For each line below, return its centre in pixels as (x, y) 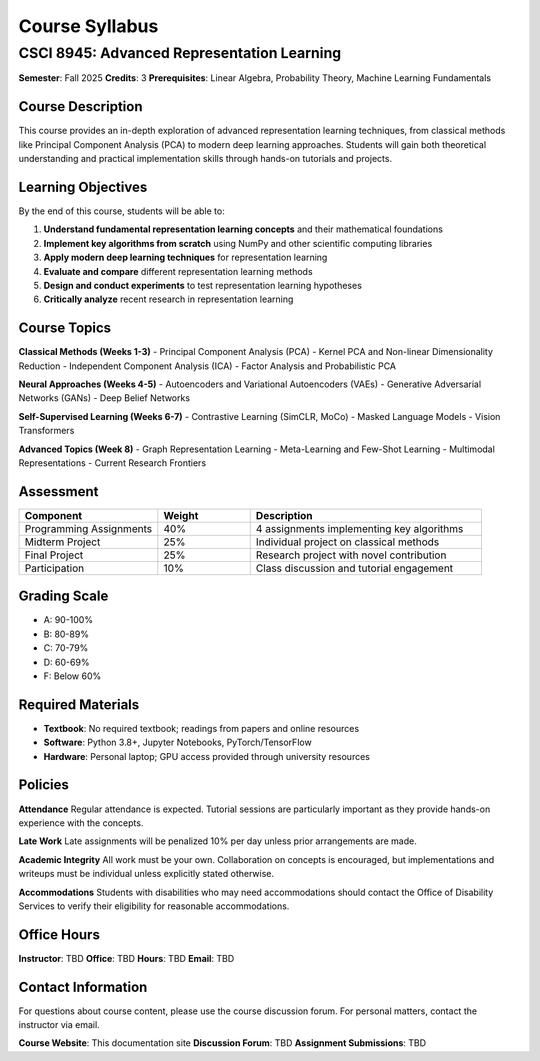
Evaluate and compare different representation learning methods (178, 271)
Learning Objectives (83, 186)
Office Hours (59, 934)
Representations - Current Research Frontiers (112, 462)
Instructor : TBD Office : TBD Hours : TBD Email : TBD (126, 958)
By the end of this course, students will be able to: (121, 211)
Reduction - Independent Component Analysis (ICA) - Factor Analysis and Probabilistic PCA (207, 366)
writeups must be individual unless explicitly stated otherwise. (146, 874)
